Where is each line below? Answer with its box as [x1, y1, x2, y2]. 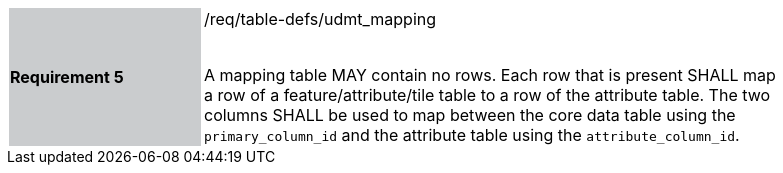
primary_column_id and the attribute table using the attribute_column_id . [204, 125, 740, 145]
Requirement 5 [10, 67, 124, 87]
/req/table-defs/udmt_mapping [204, 9, 437, 29]
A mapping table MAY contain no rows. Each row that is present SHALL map [204, 65, 776, 85]
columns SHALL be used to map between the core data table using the [204, 105, 736, 125]
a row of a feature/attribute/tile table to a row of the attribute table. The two [204, 85, 771, 105]
